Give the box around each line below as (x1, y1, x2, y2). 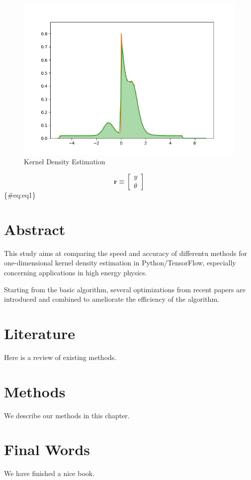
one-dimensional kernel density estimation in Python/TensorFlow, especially (4, 257, 236, 268)
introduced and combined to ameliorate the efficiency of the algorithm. (4, 294, 219, 304)
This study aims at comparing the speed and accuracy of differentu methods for (4, 247, 247, 258)
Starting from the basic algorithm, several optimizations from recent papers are (4, 284, 246, 294)
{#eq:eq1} (4, 190, 36, 200)
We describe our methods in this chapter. (4, 410, 130, 420)
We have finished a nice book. (4, 468, 95, 479)
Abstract (4, 219, 66, 239)
